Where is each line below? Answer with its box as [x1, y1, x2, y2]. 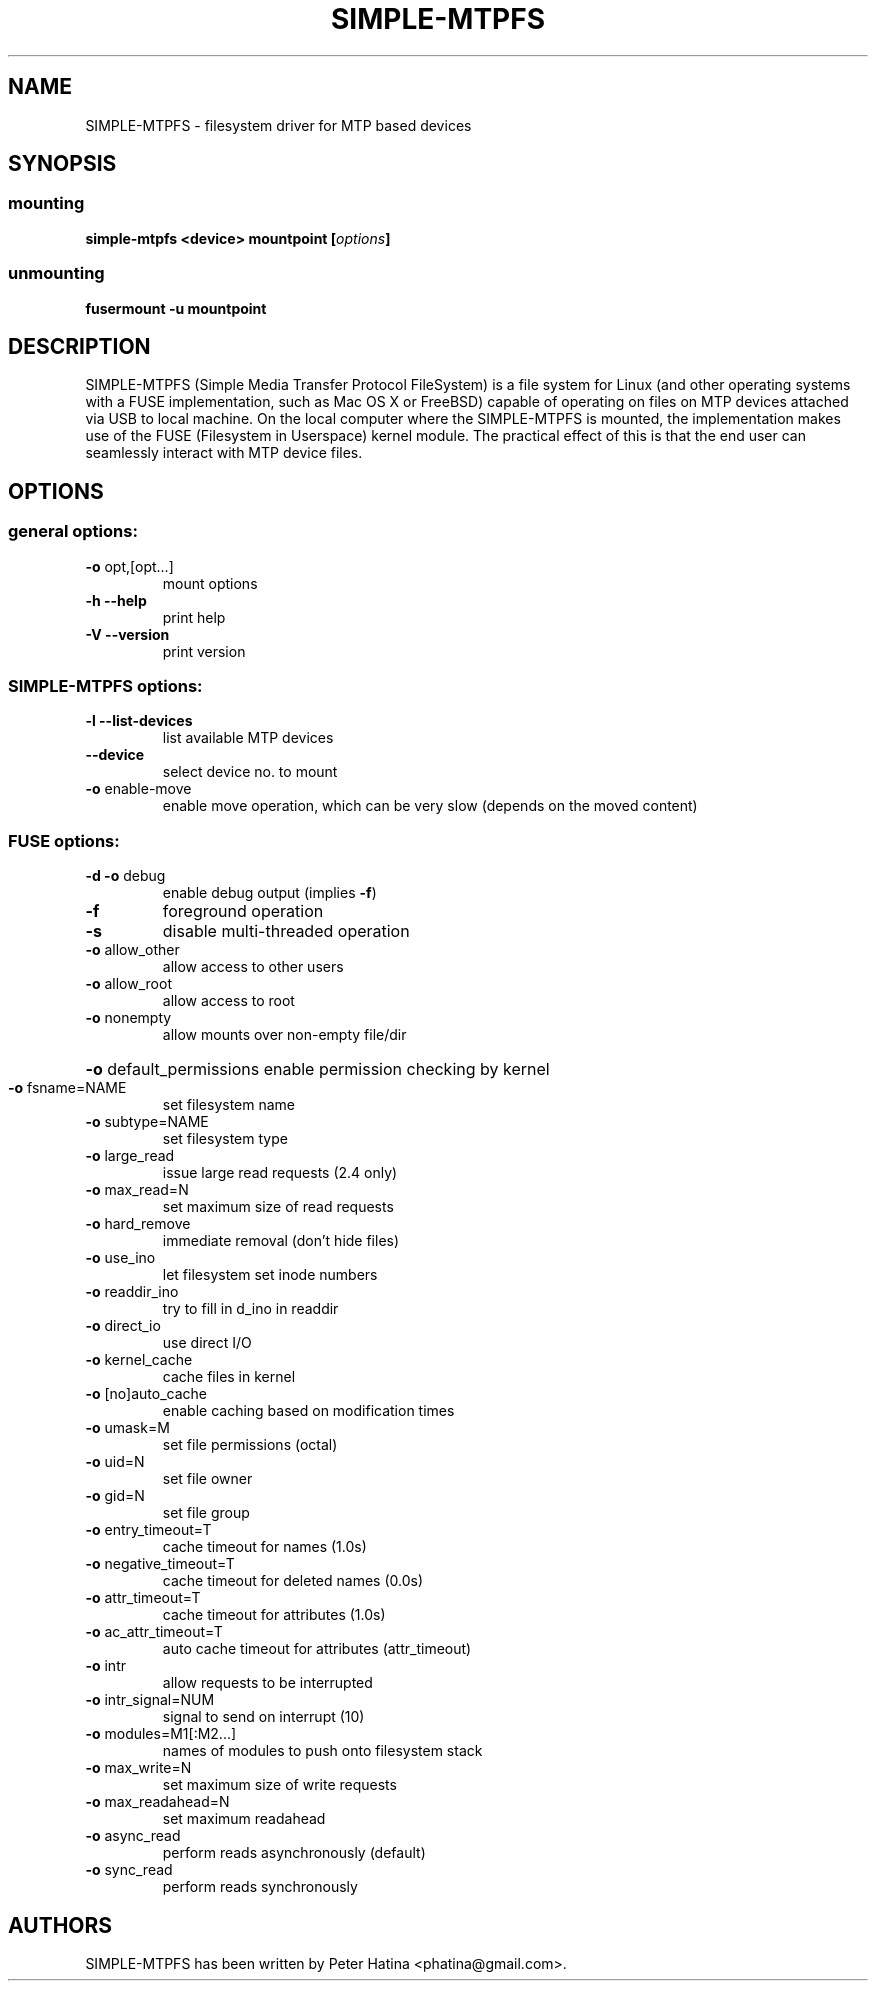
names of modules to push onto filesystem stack [162, 1742, 483, 1760]
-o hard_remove [85, 1215, 191, 1233]
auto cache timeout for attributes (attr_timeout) [162, 1640, 472, 1658]
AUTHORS [8, 1912, 113, 1938]
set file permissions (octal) [162, 1436, 338, 1454]
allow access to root [162, 992, 295, 1010]
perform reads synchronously [162, 1878, 358, 1896]
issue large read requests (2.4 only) [162, 1164, 398, 1182]
